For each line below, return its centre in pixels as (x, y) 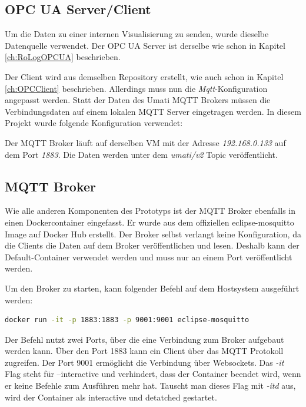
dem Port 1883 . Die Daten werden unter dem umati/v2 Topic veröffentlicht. (141, 154)
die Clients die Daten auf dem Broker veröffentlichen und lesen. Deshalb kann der (152, 245)
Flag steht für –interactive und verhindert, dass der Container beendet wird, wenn (153, 374)
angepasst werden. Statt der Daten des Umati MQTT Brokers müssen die (138, 100)
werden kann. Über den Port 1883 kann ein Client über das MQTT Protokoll (144, 351)
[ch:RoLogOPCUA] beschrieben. (63, 57)
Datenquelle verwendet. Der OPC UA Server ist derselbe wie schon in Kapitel (145, 45)
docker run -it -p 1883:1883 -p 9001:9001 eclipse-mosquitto (127, 320)
